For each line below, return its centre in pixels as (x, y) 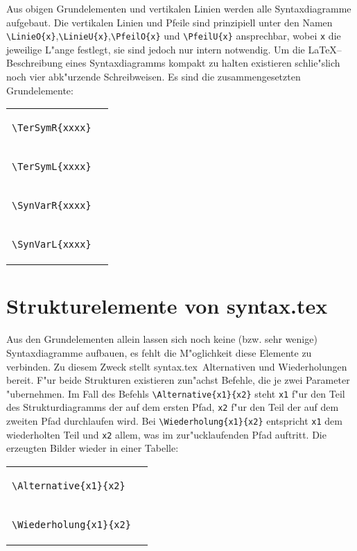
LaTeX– (325, 49)
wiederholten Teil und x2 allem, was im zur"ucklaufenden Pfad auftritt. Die (166, 434)
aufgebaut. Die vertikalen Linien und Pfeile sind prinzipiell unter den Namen (169, 22)
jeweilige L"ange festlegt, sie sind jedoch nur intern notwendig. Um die (156, 49)
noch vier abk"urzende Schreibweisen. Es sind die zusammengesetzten (154, 77)
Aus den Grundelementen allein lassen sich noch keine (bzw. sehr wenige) (162, 339)
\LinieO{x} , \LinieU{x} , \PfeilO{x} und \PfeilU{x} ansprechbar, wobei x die (174, 36)
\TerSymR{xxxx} (52, 128)
